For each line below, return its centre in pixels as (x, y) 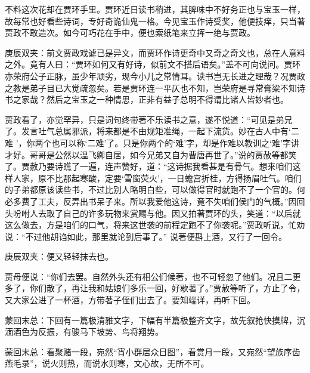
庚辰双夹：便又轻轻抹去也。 (59, 256)
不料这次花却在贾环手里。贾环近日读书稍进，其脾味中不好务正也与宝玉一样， (155, 9)
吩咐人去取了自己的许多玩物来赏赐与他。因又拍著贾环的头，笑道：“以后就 (157, 213)
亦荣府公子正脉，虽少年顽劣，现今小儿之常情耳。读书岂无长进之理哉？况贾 (151, 75)
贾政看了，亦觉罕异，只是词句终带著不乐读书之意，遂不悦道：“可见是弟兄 (149, 119)
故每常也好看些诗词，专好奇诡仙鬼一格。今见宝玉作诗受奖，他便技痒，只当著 (155, 21)
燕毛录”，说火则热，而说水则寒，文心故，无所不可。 (107, 363)
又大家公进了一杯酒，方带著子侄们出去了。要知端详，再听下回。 (130, 300)
